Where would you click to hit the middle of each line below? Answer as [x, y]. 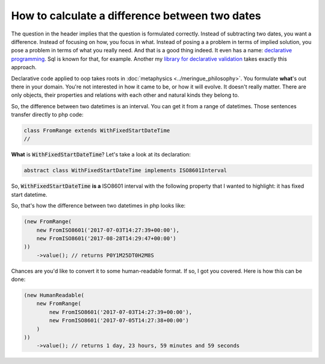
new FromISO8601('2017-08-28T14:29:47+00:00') [107, 238]
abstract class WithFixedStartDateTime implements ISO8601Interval [125, 171]
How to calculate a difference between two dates [136, 16]
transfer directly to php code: [47, 115]
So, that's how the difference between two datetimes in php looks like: [98, 206]
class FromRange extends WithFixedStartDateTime [97, 131]
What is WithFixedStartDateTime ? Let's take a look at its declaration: [101, 155]
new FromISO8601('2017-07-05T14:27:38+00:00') [119, 321]
